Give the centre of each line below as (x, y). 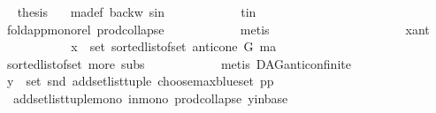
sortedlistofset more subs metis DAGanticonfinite (179, 63)
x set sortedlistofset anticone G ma (174, 46)
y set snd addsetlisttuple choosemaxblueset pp (140, 81)
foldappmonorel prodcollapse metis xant (218, 29)
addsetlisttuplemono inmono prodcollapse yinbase (150, 98)
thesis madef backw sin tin (137, 11)
